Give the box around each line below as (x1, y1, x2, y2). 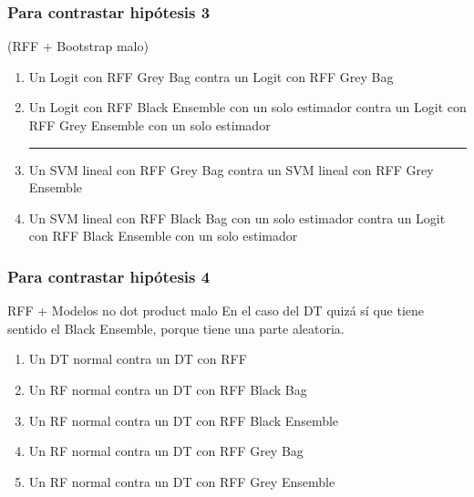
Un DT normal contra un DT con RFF (28, 349, 247, 368)
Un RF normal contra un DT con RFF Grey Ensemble (28, 471, 335, 491)
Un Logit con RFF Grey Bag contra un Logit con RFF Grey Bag (28, 67, 394, 86)
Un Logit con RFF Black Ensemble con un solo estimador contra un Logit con (28, 98, 467, 117)
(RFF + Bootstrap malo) (7, 36, 149, 56)
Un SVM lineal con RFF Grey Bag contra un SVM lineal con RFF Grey (28, 160, 434, 179)
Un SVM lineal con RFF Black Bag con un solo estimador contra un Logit (28, 208, 446, 227)
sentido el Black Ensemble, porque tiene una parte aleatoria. (7, 318, 345, 337)
